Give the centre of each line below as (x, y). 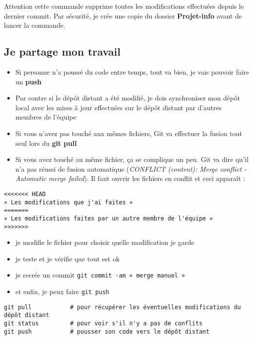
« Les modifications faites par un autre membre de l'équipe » (108, 218)
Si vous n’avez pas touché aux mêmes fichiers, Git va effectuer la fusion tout (129, 133)
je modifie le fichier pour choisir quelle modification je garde (105, 242)
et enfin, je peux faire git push (62, 291)
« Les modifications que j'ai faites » (68, 202)
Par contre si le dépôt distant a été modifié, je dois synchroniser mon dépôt (128, 98)
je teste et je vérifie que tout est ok (67, 258)
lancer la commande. (35, 25)
